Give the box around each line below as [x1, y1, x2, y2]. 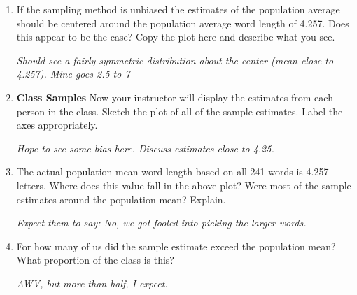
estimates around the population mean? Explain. [16, 192, 226, 206]
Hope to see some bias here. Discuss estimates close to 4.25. [16, 141, 274, 155]
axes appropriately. [16, 117, 98, 132]
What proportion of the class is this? [16, 252, 174, 267]
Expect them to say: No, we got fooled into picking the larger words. [16, 215, 307, 230]
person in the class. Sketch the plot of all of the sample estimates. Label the [16, 103, 343, 118]
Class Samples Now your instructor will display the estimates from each [16, 89, 333, 104]
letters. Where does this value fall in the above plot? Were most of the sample [16, 178, 351, 192]
